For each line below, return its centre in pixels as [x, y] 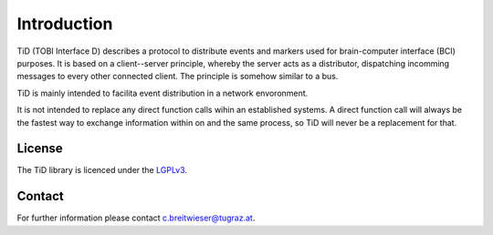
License [40, 149]
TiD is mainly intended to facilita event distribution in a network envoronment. [163, 93]
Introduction [65, 24]
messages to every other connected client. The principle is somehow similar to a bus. [178, 77]
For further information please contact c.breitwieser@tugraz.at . [136, 218]
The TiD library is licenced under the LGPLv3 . [102, 170]
